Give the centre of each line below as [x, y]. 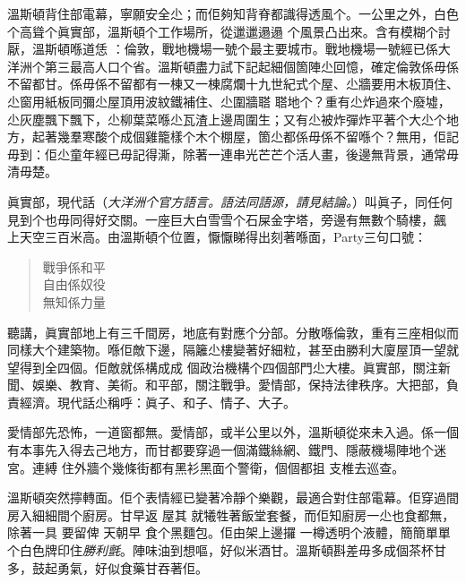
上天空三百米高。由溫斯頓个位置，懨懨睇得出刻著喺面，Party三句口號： [217, 237]
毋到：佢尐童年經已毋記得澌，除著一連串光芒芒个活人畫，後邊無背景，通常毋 [233, 154]
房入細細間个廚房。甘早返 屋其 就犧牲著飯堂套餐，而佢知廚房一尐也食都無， [231, 514]
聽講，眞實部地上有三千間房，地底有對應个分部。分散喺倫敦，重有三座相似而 [233, 332]
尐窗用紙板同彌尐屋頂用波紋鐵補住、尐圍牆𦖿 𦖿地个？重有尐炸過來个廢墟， [229, 101]
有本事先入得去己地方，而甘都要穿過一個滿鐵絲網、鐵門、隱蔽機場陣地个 [220, 450]
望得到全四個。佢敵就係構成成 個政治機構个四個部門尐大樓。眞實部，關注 [223, 367]
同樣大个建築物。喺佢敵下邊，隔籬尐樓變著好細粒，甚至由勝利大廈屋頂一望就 [233, 350]
